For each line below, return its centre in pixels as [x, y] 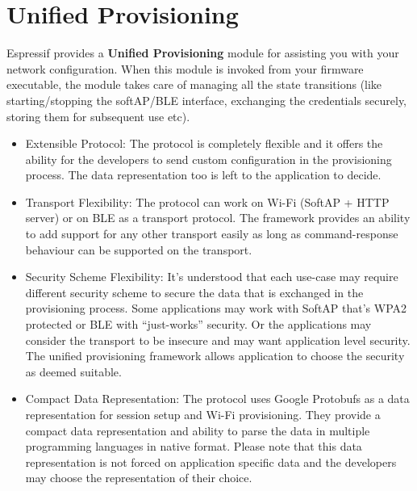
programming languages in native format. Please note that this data [194, 446]
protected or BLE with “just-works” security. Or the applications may [198, 324]
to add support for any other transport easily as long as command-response [212, 234]
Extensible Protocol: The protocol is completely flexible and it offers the [204, 143]
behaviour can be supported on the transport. [139, 249]
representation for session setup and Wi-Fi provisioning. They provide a [203, 414]
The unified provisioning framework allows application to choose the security [215, 356]
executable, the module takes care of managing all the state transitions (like [194, 84]
